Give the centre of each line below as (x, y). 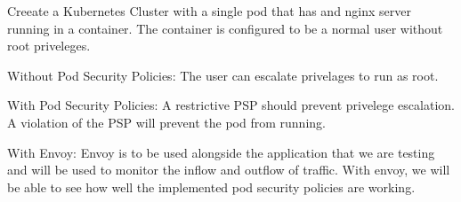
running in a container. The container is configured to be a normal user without (225, 28)
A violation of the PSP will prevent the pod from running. (166, 122)
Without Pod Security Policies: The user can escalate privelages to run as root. (223, 75)
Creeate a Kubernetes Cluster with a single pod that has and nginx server (210, 11)
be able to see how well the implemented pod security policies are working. (211, 186)
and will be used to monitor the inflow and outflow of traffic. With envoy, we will (229, 170)
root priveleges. (49, 46)
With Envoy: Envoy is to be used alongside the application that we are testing (221, 152)
